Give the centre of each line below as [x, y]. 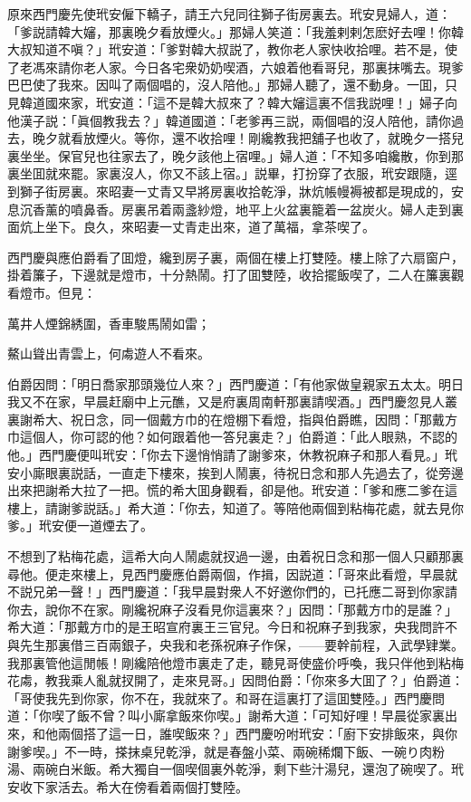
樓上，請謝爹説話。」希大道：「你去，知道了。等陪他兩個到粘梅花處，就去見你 [235, 507]
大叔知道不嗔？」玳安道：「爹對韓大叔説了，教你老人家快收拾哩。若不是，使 [232, 49]
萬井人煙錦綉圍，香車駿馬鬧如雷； [109, 323]
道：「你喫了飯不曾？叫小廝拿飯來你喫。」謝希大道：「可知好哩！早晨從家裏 [226, 716]
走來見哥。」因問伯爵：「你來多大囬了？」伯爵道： [317, 680]
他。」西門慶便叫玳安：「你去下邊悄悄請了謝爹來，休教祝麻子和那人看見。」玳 [232, 455]
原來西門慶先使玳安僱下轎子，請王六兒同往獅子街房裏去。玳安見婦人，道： [229, 14]
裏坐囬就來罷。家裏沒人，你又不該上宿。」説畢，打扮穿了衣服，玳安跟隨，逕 [232, 173]
